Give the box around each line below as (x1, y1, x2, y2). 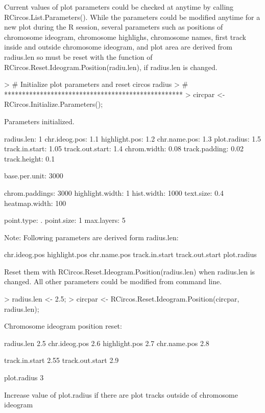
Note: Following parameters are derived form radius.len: (4, 232, 179, 242)
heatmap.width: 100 (4, 197, 66, 208)
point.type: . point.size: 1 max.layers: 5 (4, 215, 126, 225)
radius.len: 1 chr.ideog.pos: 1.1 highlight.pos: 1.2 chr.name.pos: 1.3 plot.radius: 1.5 (4, 133, 261, 144)
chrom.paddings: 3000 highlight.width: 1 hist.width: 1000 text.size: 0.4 (4, 187, 224, 198)
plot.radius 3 (4, 372, 44, 383)
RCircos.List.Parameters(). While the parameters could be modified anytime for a (4, 11, 260, 22)
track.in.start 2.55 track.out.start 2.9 (4, 355, 119, 365)
